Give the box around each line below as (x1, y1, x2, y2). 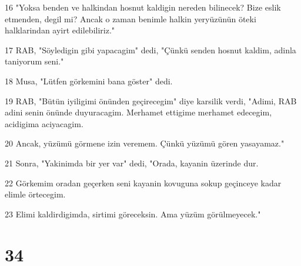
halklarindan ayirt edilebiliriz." (5, 24, 115, 36)
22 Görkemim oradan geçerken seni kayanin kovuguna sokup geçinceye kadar (5, 176, 282, 189)
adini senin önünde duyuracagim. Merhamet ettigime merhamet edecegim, (5, 106, 272, 118)
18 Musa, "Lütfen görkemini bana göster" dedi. (5, 74, 173, 87)
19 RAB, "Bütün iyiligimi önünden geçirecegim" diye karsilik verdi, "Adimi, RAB (5, 94, 297, 107)
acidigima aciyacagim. (5, 117, 83, 129)
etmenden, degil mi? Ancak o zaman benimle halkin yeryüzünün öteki (5, 12, 256, 25)
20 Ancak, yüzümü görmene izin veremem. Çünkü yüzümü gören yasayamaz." (5, 137, 285, 149)
